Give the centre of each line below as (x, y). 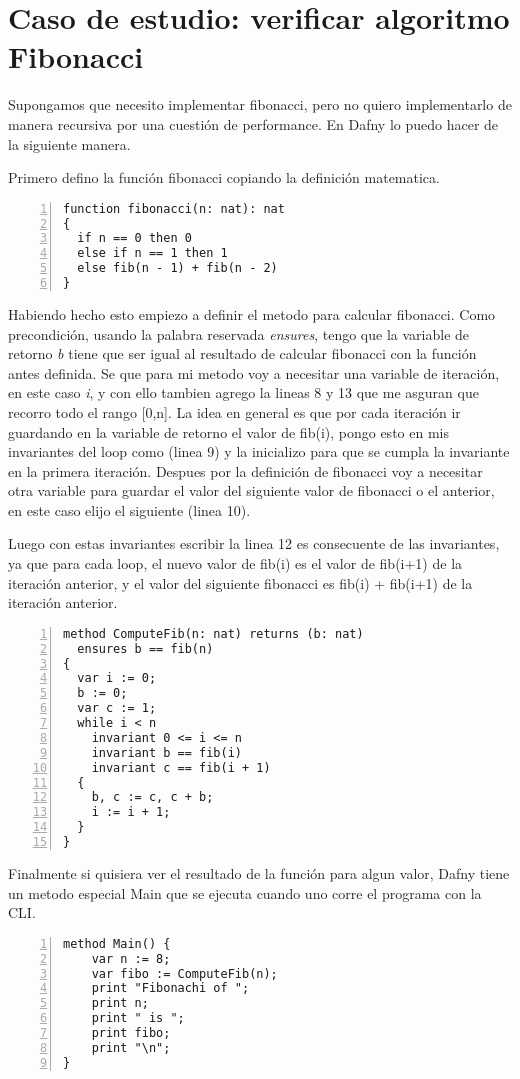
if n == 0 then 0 (134, 238)
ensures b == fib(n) (145, 648)
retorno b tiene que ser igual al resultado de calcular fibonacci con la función (242, 353)
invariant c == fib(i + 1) (181, 767)
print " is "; (138, 1018)
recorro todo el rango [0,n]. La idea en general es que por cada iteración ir (234, 411)
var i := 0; (117, 678)
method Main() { (117, 943)
